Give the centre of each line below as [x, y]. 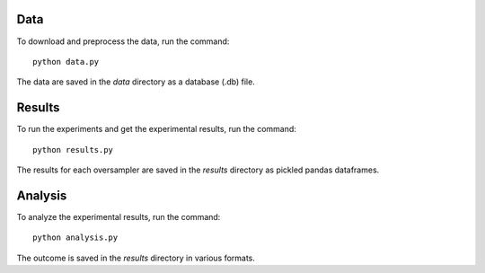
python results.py [73, 150]
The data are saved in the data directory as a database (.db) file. [136, 82]
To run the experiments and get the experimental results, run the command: [156, 129]
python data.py [66, 62]
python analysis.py [75, 238]
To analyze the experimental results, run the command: [119, 216]
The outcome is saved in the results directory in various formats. [136, 258]
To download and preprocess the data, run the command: [123, 41]
